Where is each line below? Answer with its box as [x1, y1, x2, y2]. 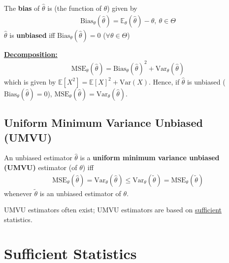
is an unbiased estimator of [39, 188, 121, 198]
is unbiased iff [9, 29, 55, 40]
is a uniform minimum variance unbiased [80, 152, 220, 163]
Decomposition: [4, 49, 58, 59]
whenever [4, 188, 32, 198]
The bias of [4, 3, 40, 13]
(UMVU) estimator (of [4, 162, 77, 172]
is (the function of [47, 3, 101, 13]
